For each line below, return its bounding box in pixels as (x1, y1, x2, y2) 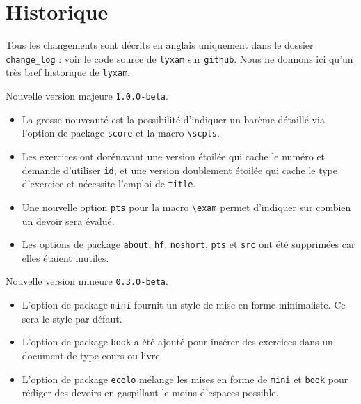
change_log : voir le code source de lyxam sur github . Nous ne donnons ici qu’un (6, 51, 353, 65)
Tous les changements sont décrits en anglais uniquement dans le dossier (6, 38, 314, 52)
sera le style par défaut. (22, 311, 122, 325)
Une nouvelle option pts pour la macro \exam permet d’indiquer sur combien (22, 199, 351, 214)
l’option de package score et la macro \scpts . (22, 125, 220, 140)
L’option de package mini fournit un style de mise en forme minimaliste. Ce (22, 297, 346, 311)
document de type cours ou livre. (22, 348, 163, 362)
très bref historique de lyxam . (6, 65, 131, 79)
